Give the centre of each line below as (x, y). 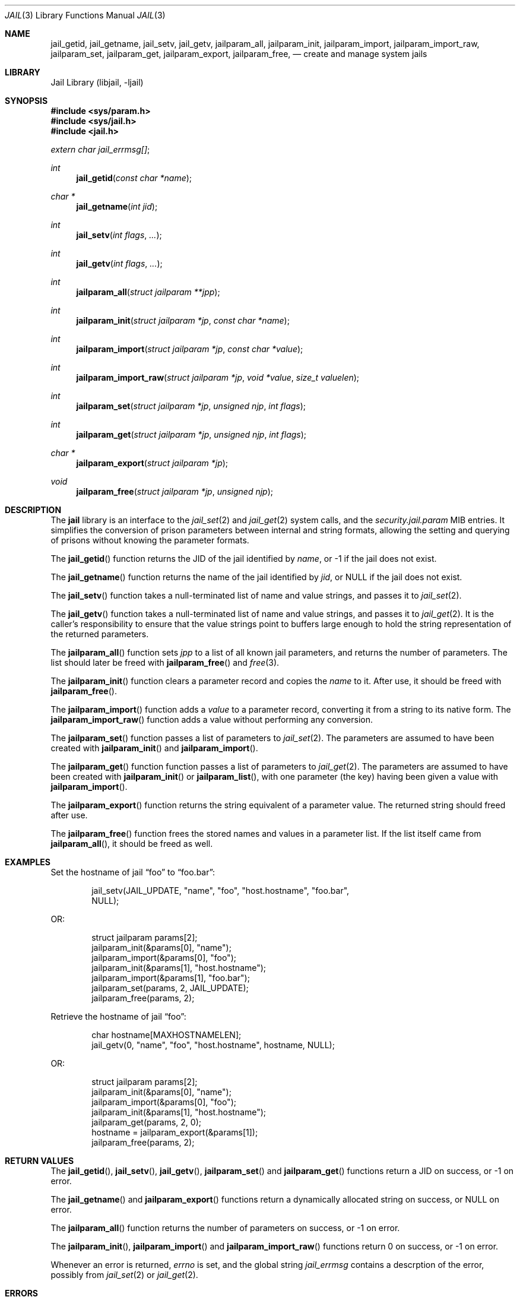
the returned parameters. (100, 634)
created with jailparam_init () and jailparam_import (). (154, 748)
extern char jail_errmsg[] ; (100, 149)
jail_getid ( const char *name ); (134, 178)
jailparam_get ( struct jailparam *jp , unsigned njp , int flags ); (191, 434)
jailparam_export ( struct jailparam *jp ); (152, 463)
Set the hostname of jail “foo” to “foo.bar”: (133, 872)
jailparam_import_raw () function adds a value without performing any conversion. (212, 719)
